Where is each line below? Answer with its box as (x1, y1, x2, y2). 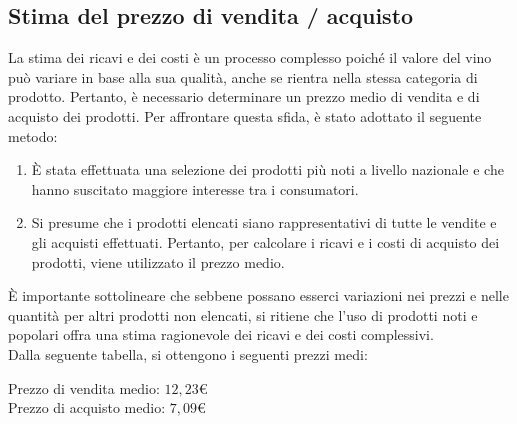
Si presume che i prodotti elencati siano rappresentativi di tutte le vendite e (31, 212, 497, 233)
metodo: (8, 125, 58, 146)
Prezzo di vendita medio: (8, 377, 160, 398)
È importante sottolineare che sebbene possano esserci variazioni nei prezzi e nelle (8, 285, 509, 306)
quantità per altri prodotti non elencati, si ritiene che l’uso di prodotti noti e (8, 304, 478, 325)
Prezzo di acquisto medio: (8, 397, 166, 418)
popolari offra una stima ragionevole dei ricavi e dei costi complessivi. (8, 324, 434, 345)
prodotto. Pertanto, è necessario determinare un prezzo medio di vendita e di (8, 86, 480, 107)
